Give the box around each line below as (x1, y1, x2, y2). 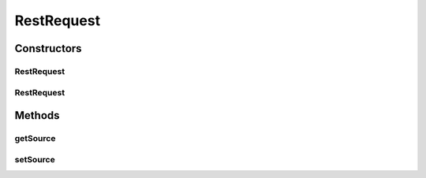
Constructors (14, 42, 82, 55)
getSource (14, 133, 56, 144)
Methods (14, 109, 60, 122)
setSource (14, 154, 55, 165)
